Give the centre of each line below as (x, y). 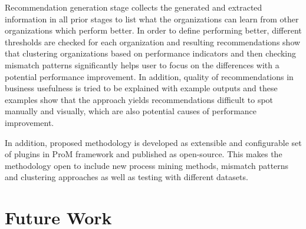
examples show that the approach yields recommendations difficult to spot (139, 99)
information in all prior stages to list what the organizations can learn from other (152, 19)
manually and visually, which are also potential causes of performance (131, 111)
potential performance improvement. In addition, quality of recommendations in (149, 76)
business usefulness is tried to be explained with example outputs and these (141, 88)
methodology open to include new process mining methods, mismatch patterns (147, 165)
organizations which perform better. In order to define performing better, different (153, 30)
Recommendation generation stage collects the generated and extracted (134, 7)
